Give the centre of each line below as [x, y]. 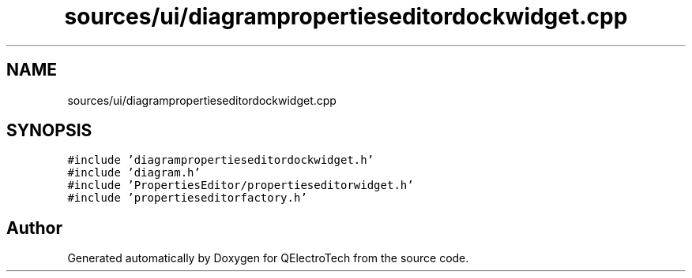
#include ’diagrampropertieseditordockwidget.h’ [221, 160]
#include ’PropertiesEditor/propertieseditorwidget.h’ [241, 185]
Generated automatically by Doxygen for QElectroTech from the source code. [268, 258]
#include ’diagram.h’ [134, 173]
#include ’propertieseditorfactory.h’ [187, 198]
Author [34, 228]
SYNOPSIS [49, 131]
